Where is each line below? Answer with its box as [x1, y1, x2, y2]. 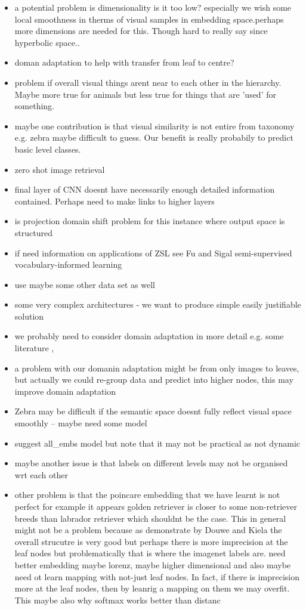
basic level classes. [14, 143, 81, 155]
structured [14, 226, 52, 239]
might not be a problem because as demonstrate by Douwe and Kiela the [14, 524, 282, 536]
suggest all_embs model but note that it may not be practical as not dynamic [14, 436, 301, 449]
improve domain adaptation [14, 385, 116, 397]
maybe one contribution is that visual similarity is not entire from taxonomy [14, 119, 295, 132]
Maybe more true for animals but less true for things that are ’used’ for [14, 88, 276, 100]
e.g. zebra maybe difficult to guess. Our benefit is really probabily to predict [14, 131, 293, 144]
